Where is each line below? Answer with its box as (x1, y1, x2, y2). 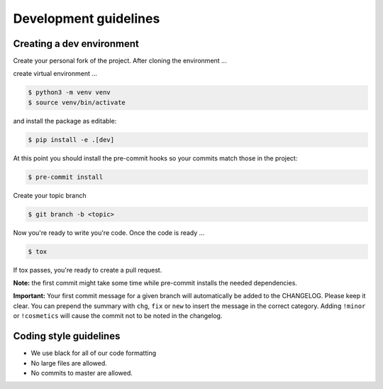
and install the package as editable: (13, 116, 117, 125)
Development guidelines (13, 11, 160, 26)
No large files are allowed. (30, 358, 108, 367)
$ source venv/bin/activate (28, 98, 126, 106)
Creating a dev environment (13, 38, 140, 50)
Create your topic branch (13, 191, 87, 199)
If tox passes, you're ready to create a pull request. (13, 265, 162, 274)
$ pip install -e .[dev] (28, 136, 115, 143)
